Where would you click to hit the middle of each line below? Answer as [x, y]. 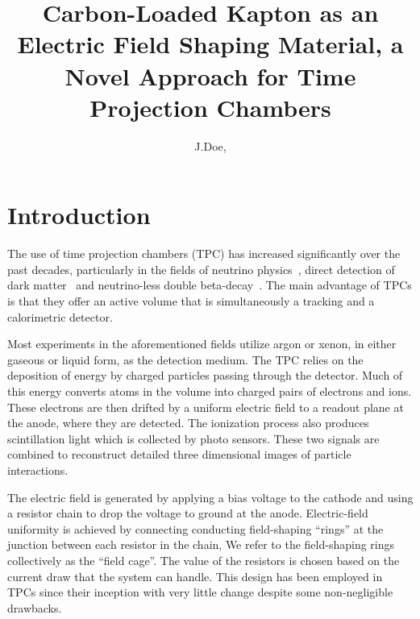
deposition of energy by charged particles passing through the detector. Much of [205, 375]
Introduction [79, 215]
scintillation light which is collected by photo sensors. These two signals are [193, 438]
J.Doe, [210, 145]
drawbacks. [35, 607]
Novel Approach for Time [210, 75]
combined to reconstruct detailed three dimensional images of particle [179, 454]
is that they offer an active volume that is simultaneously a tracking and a [191, 301]
